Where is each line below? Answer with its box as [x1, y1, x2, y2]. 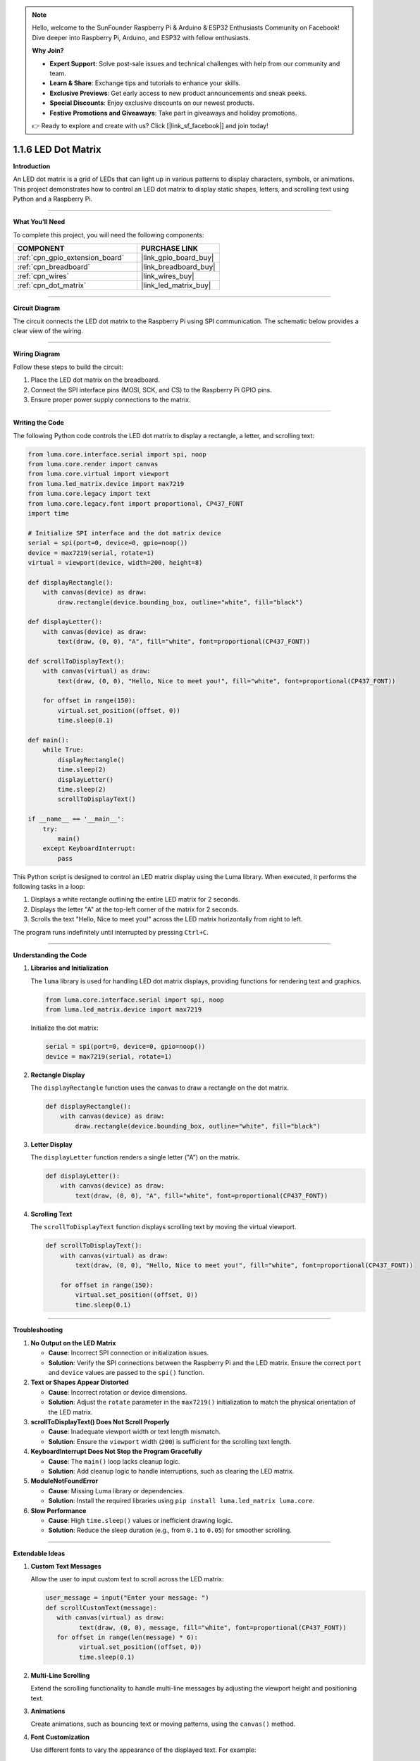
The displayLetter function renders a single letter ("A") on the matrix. [30, 1153, 240, 1162]
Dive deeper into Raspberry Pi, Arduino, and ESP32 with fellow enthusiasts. [32, 33, 251, 42]
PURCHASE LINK [141, 244, 199, 254]
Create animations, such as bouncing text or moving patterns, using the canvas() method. [30, 1719, 296, 1729]
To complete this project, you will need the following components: [13, 230, 204, 239]
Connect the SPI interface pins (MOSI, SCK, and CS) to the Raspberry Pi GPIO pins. [30, 385, 273, 394]
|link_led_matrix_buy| [141, 280, 211, 290]
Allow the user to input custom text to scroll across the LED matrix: [30, 1575, 225, 1583]
